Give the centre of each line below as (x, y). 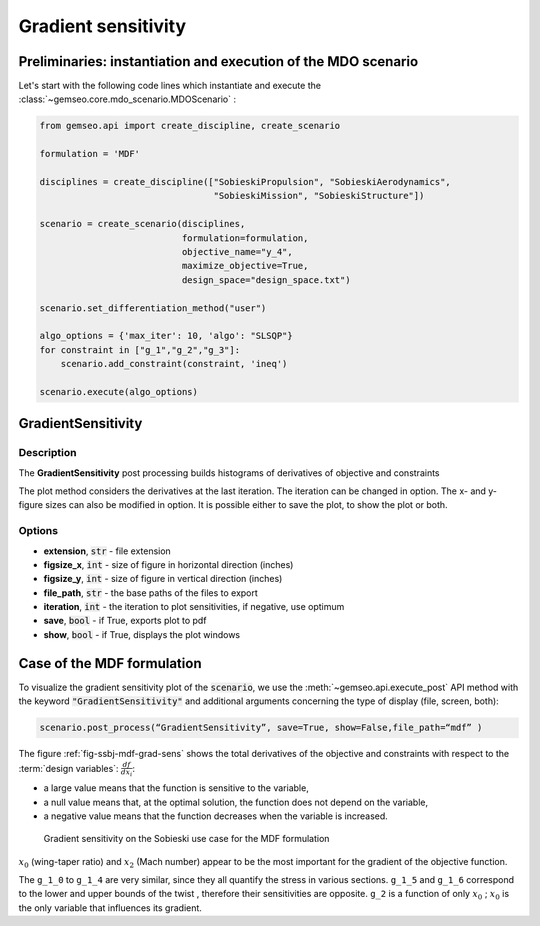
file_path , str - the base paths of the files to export (151, 592)
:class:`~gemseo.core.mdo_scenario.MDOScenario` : (127, 99)
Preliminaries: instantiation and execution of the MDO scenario (218, 61)
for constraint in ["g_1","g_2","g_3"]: (139, 349)
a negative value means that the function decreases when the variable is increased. (216, 816)
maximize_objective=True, (245, 266)
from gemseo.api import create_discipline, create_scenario (190, 126)
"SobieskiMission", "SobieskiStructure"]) (319, 196)
